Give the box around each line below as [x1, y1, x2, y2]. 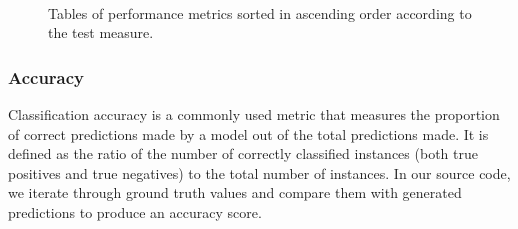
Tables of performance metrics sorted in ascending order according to [48, 2, 472, 23]
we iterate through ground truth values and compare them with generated [8, 182, 462, 203]
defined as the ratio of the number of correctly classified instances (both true [8, 143, 478, 164]
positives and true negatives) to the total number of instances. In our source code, [8, 162, 511, 183]
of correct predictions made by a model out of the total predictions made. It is [8, 123, 489, 144]
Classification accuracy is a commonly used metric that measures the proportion [8, 104, 500, 124]
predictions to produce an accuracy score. [8, 201, 262, 222]
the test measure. [48, 22, 154, 43]
